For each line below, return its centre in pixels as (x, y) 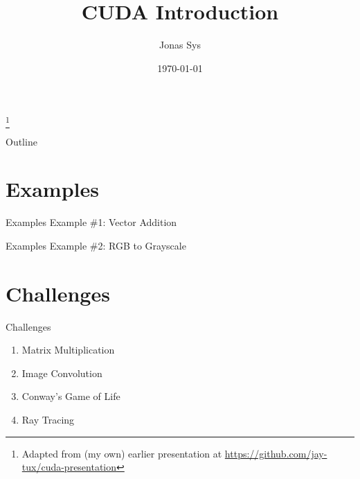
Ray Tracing (48, 420)
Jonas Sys (180, 45)
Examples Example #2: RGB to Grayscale (96, 245)
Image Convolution (62, 373)
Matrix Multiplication (68, 350)
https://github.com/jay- (276, 453)
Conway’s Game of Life (71, 396)
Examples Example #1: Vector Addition (91, 222)
